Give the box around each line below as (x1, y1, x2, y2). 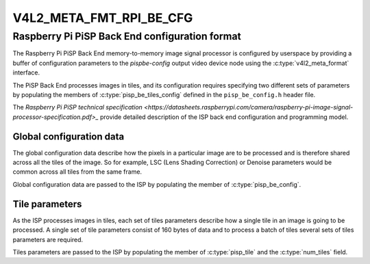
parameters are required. (12, 235, 84, 243)
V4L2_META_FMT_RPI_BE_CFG (12, 10, 193, 25)
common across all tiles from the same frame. (12, 168, 143, 176)
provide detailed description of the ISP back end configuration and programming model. (99, 113, 349, 121)
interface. (12, 68, 40, 77)
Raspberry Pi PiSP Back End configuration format (12, 30, 241, 42)
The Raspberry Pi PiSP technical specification (12, 103, 143, 111)
